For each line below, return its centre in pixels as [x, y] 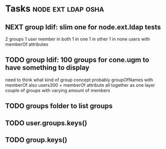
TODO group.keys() [36, 140]
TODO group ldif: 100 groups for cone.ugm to [77, 60]
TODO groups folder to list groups [59, 106]
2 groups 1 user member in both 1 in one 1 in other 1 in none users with [78, 39]
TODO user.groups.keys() [46, 123]
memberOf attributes [27, 44]
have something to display [47, 68]
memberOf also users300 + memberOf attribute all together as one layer [80, 85]
